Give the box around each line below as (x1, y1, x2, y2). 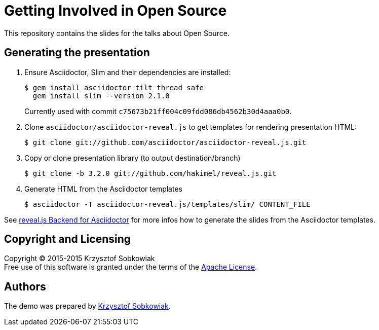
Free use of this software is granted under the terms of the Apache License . (4, 263, 257, 272)
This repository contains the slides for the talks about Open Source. (4, 28, 230, 38)
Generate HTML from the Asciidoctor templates (24, 184, 182, 193)
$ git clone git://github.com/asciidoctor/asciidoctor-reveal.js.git (24, 138, 307, 146)
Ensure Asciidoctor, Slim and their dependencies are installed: (24, 67, 231, 77)
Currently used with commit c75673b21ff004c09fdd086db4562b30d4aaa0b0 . (24, 106, 292, 116)
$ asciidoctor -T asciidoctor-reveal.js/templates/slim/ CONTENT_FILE (24, 200, 311, 208)
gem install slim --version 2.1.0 (32, 91, 170, 100)
